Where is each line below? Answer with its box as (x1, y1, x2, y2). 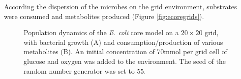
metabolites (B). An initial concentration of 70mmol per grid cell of (24, 46, 227, 57)
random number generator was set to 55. (24, 65, 146, 76)
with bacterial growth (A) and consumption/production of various (24, 37, 223, 47)
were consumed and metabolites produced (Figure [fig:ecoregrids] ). (4, 11, 204, 21)
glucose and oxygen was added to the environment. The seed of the (24, 56, 226, 66)
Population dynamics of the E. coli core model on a (24, 27, 179, 38)
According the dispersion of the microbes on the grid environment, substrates (4, 1, 237, 11)
